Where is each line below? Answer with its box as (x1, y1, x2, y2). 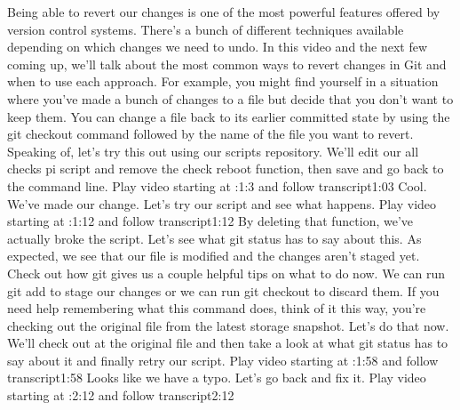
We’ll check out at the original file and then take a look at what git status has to (7, 334, 448, 352)
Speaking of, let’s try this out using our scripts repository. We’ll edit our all (7, 141, 419, 160)
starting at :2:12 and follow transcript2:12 (7, 386, 234, 405)
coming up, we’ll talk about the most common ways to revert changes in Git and (7, 54, 447, 73)
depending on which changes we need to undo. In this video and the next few (7, 37, 428, 56)
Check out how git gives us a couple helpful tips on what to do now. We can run (7, 263, 445, 282)
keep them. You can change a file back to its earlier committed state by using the (7, 107, 450, 125)
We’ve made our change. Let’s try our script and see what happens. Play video (7, 194, 437, 213)
